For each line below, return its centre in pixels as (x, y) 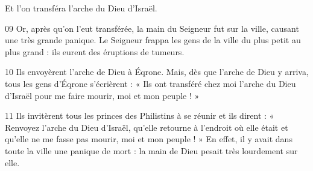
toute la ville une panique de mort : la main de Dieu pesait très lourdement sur (151, 150)
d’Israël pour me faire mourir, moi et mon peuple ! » (102, 95)
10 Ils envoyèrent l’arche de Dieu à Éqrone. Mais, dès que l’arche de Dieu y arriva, (157, 72)
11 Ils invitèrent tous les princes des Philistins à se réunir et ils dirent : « (140, 115)
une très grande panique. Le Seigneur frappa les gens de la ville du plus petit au (153, 40)
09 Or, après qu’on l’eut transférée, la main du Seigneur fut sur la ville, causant (152, 28)
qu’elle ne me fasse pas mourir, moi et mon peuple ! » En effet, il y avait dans (149, 139)
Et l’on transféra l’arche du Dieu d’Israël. (81, 8)
